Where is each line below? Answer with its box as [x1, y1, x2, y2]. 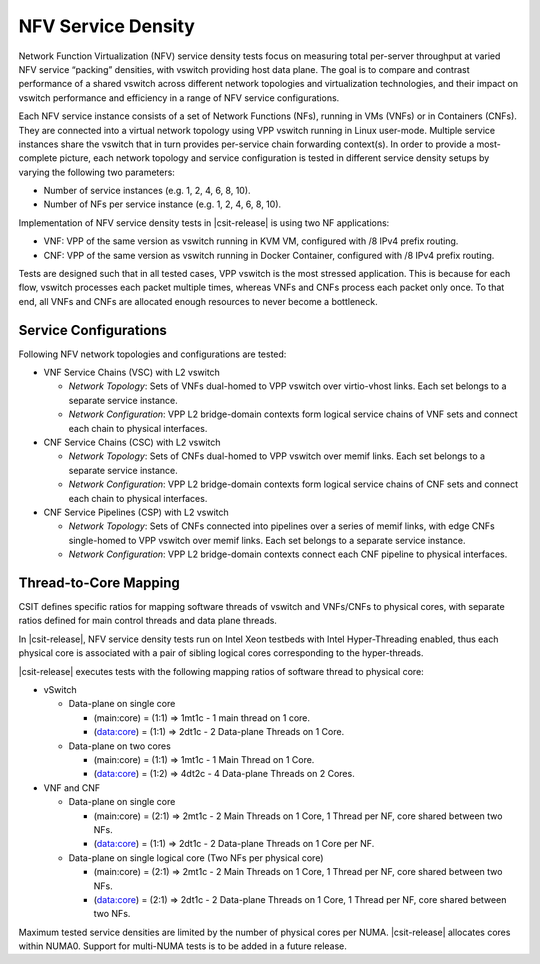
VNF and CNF [43, 781, 101, 794]
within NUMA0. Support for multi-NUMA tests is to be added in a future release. [18, 940, 347, 952]
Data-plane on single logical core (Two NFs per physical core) [68, 851, 324, 864]
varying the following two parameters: [18, 166, 175, 178]
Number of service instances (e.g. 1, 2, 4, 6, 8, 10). [43, 185, 251, 197]
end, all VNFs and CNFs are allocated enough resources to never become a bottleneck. [18, 295, 379, 307]
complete [18, 152, 58, 164]
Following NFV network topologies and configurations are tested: [18, 348, 287, 360]
